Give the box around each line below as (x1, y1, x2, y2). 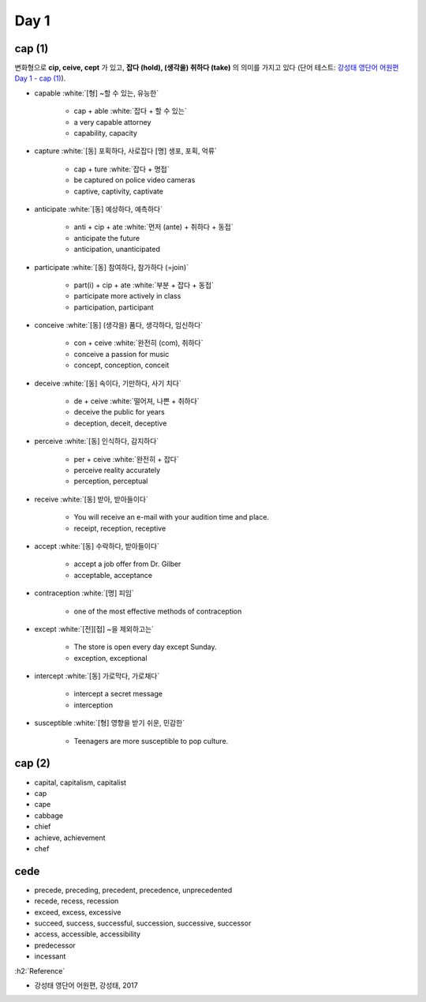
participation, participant (73, 302, 154, 312)
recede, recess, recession (34, 896, 119, 906)
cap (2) (14, 756, 51, 770)
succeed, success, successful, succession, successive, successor (34, 918, 252, 928)
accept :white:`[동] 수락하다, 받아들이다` (34, 541, 159, 550)
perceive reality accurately (73, 466, 161, 475)
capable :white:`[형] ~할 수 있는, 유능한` (34, 88, 159, 98)
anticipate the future (73, 233, 140, 242)
